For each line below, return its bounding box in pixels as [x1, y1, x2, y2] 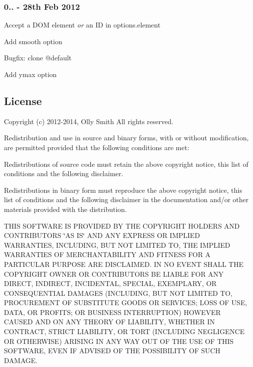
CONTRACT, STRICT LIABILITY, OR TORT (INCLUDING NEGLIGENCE [4, 326, 245, 337]
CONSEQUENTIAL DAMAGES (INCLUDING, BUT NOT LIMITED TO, [4, 288, 233, 298]
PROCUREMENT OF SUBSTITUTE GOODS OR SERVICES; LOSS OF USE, [4, 297, 247, 308]
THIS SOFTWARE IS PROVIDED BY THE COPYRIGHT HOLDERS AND [4, 220, 240, 231]
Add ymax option [4, 69, 57, 79]
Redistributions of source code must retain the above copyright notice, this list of [4, 158, 249, 169]
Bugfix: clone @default [4, 52, 72, 63]
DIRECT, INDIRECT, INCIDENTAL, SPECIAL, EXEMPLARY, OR [4, 278, 217, 288]
